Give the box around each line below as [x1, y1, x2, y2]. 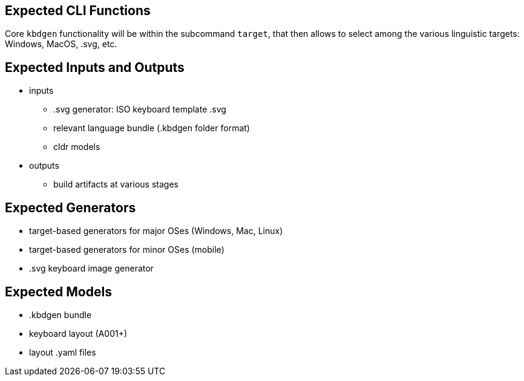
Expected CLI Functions [5, 3, 151, 18]
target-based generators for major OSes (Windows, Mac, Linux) [29, 226, 283, 236]
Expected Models [5, 284, 112, 299]
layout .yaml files [29, 347, 96, 357]
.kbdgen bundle [29, 309, 92, 320]
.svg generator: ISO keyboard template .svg [53, 104, 226, 115]
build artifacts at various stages [53, 179, 178, 190]
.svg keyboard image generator [29, 263, 154, 274]
